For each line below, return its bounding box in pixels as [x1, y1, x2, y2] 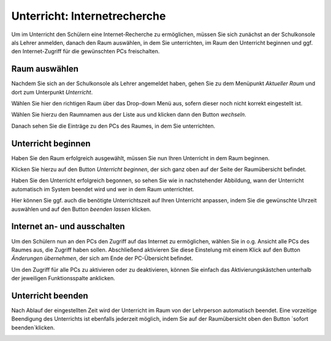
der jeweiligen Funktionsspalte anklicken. [11, 275, 116, 282]
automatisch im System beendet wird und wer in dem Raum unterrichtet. [11, 185, 194, 193]
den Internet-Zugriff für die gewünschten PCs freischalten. [11, 48, 160, 55]
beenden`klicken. [11, 324, 55, 331]
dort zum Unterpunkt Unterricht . [11, 88, 93, 96]
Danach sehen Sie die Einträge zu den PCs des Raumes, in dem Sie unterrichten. [11, 122, 216, 129]
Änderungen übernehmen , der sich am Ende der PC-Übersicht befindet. [11, 255, 193, 262]
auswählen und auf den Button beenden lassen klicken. [11, 205, 151, 213]
